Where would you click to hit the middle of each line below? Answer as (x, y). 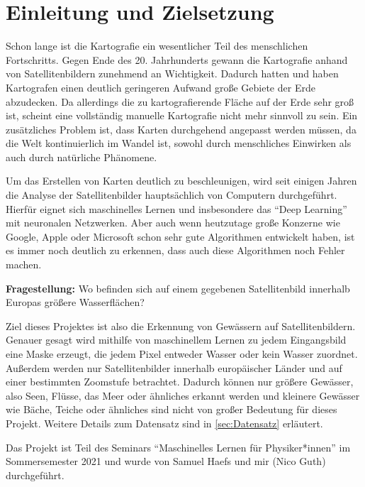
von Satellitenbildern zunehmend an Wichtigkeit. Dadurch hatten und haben (172, 73)
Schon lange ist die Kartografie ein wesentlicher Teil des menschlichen (157, 46)
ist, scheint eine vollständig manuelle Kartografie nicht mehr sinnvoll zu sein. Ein (182, 115)
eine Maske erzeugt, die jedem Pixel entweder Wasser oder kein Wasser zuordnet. (182, 354)
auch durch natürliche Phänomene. (82, 157)
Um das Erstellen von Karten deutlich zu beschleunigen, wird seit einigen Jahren (181, 181)
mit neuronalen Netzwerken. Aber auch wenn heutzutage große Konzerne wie (173, 223)
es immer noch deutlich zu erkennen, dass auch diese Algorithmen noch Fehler (175, 250)
